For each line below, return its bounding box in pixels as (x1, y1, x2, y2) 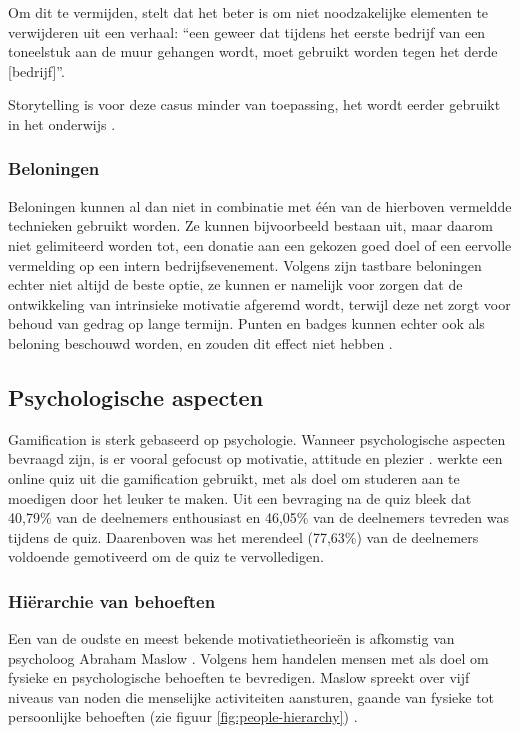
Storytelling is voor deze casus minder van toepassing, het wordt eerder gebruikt (8, 94, 501, 115)
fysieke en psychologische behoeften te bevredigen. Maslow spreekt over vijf (8, 667, 470, 688)
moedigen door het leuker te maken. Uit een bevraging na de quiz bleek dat (8, 487, 472, 508)
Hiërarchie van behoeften (8, 588, 216, 613)
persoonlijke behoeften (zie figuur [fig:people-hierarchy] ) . (8, 706, 358, 727)
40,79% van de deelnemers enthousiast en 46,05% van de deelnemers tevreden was (8, 507, 509, 528)
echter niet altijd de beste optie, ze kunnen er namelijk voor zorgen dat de (8, 274, 463, 295)
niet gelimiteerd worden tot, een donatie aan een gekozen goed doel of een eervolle (8, 234, 512, 255)
